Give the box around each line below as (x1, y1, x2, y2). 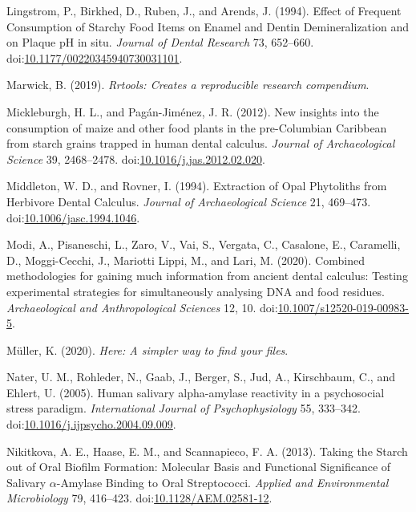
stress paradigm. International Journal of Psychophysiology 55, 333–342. (6, 400, 361, 417)
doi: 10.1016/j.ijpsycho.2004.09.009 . (6, 416, 176, 433)
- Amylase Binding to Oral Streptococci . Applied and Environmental (56, 473, 389, 490)
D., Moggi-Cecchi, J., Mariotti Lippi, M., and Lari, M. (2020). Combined (6, 251, 365, 268)
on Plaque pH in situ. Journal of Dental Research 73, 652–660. (6, 34, 314, 51)
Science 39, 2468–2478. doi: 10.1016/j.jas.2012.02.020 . (6, 150, 265, 167)
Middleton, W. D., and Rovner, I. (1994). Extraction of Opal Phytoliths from (6, 177, 387, 194)
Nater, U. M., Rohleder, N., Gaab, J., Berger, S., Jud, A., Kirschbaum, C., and (6, 368, 395, 385)
